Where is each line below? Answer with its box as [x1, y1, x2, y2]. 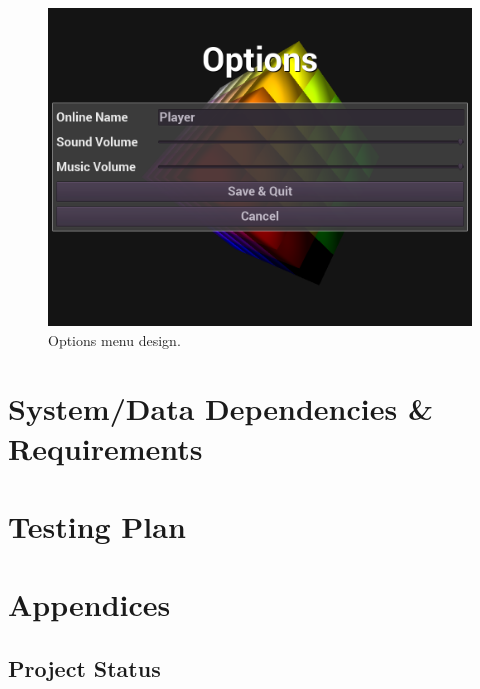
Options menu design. [48, 329, 181, 350]
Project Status [8, 652, 161, 683]
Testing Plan [8, 505, 186, 546]
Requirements [8, 427, 203, 468]
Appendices [8, 584, 171, 625]
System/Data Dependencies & [8, 388, 433, 429]
